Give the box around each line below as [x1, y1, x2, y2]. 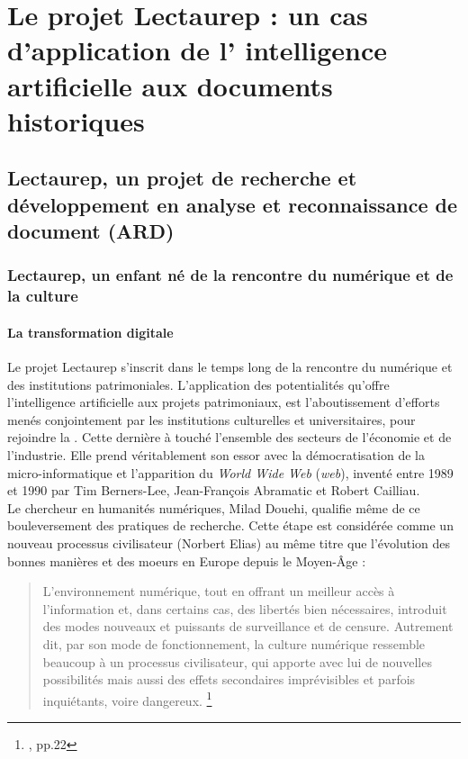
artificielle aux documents [7, 67, 333, 104]
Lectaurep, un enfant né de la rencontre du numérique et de [7, 264, 454, 286]
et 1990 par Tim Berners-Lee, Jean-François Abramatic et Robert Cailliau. [7, 481, 420, 500]
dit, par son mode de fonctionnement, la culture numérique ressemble [42, 634, 426, 653]
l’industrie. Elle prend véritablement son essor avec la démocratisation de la [7, 446, 425, 465]
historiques [7, 102, 145, 139]
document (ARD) [7, 217, 175, 245]
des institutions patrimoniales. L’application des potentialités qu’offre [7, 375, 390, 393]
